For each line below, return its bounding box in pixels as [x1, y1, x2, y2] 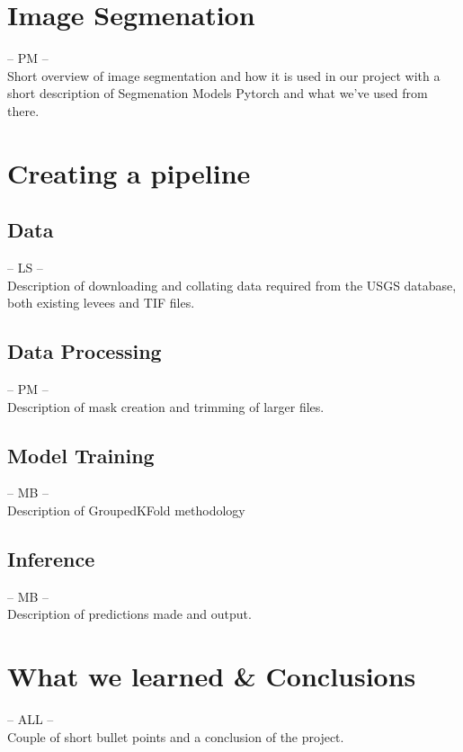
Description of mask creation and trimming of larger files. [7, 397, 325, 416]
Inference [7, 545, 95, 573]
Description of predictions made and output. [7, 604, 252, 623]
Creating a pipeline [7, 154, 251, 191]
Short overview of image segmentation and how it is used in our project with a [7, 66, 441, 85]
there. [7, 101, 40, 120]
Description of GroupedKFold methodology [7, 501, 245, 520]
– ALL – [7, 710, 54, 729]
